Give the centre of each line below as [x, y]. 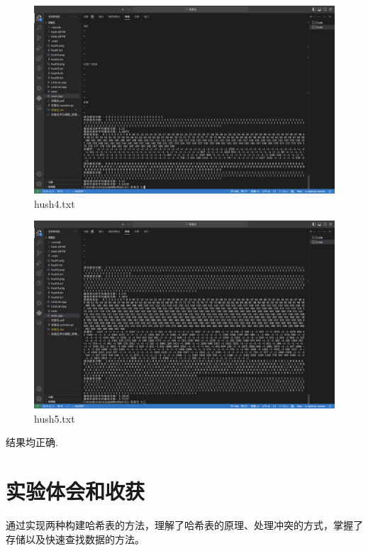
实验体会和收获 [76, 491]
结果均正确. [32, 442]
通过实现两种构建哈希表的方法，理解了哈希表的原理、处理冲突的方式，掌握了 [184, 525]
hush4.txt [55, 203]
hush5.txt [55, 418]
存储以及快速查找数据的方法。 [75, 539]
